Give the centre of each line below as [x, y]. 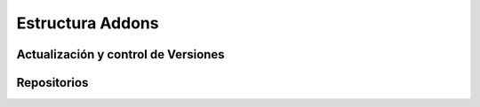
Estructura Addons [88, 23]
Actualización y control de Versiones [121, 54]
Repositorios [52, 83]
